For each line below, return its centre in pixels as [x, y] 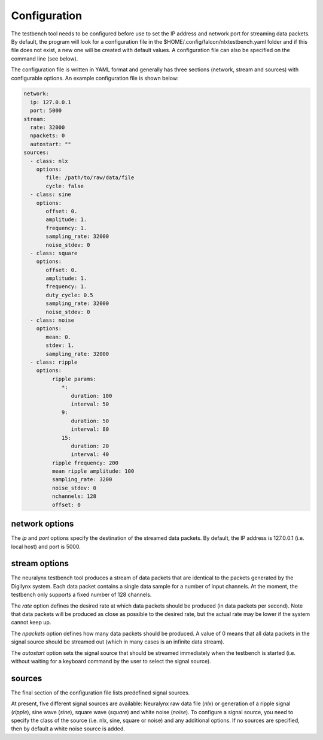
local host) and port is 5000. [46, 546]
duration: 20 [90, 446]
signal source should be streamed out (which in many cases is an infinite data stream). [118, 642]
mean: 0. [59, 337]
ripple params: [74, 379]
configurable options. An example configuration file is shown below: [95, 78]
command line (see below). [45, 58]
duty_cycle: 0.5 [70, 295]
